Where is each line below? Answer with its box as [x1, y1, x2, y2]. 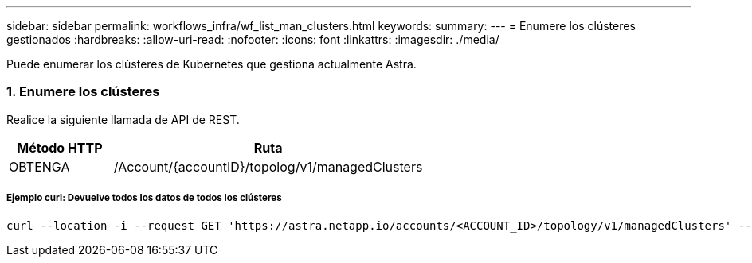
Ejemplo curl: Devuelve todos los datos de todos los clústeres [6, 192, 282, 204]
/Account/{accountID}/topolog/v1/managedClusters [113, 158, 423, 175]
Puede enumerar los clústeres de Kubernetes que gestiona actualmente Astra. [6, 57, 417, 71]
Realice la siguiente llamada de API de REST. [6, 112, 240, 126]
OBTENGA [9, 158, 70, 175]
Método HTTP [17, 139, 103, 156]
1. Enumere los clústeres [6, 83, 160, 100]
